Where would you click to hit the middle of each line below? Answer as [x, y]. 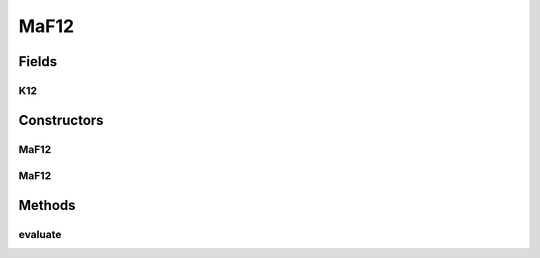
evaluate [40, 234]
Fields [38, 61]
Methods [47, 205]
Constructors [61, 120]
